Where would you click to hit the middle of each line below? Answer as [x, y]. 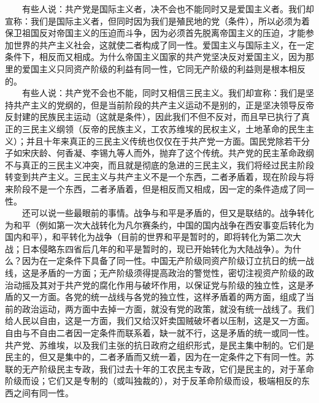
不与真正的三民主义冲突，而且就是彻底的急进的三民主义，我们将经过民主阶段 [159, 164]
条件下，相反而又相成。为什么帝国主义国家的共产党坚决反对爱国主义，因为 [155, 57]
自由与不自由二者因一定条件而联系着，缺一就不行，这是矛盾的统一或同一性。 [159, 333]
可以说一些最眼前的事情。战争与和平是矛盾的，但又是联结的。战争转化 [172, 213]
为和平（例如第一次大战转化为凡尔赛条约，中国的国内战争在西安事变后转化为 [159, 224]
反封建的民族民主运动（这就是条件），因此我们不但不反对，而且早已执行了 [153, 117]
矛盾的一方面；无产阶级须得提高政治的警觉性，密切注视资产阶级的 [172, 273]
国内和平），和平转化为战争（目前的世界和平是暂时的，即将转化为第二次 [149, 237]
